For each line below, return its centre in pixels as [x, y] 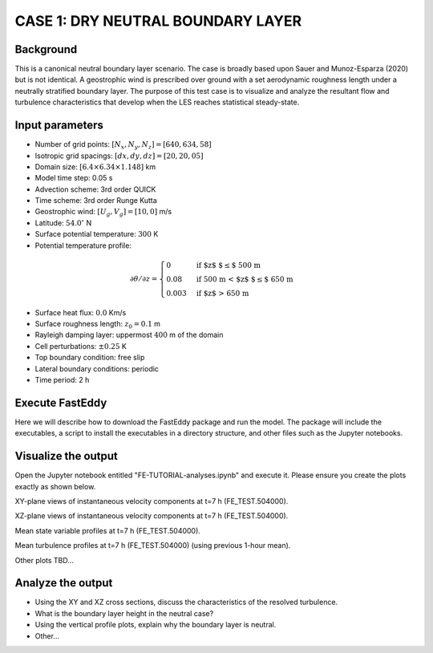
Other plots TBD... [44, 560]
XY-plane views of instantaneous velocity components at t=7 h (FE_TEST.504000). [152, 501]
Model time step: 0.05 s [74, 178]
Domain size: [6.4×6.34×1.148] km [95, 166]
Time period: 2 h [62, 379]
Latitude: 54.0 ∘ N [63, 223]
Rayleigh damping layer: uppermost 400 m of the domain [129, 335]
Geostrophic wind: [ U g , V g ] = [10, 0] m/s [103, 213]
